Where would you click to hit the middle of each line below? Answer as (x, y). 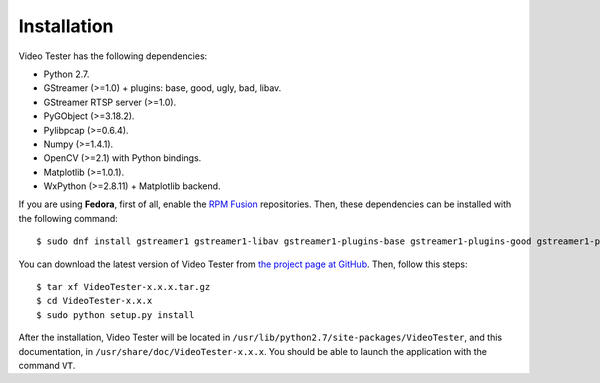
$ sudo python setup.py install (115, 314)
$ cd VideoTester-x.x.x (94, 301)
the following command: (68, 218)
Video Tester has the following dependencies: (113, 56)
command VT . (47, 365)
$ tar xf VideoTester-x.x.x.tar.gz (123, 287)
